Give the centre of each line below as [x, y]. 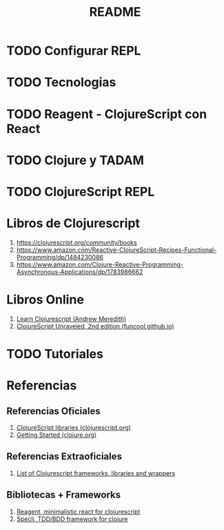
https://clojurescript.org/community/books [77, 242]
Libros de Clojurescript [73, 223]
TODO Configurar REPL [74, 51]
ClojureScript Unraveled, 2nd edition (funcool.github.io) [95, 326]
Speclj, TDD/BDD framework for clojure [72, 519]
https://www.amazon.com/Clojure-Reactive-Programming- [100, 264]
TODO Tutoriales [55, 354]
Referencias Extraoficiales [64, 457]
